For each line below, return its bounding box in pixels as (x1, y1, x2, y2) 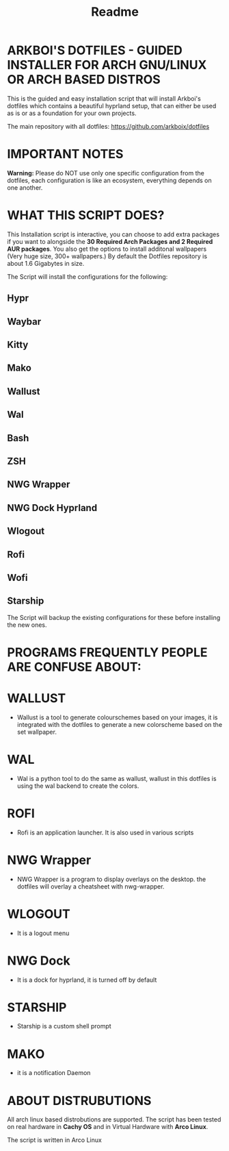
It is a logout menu (16, 929, 70, 937)
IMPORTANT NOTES (7, 147, 124, 162)
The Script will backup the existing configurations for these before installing (7, 613, 221, 621)
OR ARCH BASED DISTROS (7, 72, 161, 88)
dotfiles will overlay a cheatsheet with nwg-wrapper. (16, 882, 165, 891)
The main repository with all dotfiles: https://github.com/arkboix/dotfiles (7, 122, 210, 130)
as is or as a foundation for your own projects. (7, 109, 137, 117)
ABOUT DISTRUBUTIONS (7, 1093, 152, 1109)
